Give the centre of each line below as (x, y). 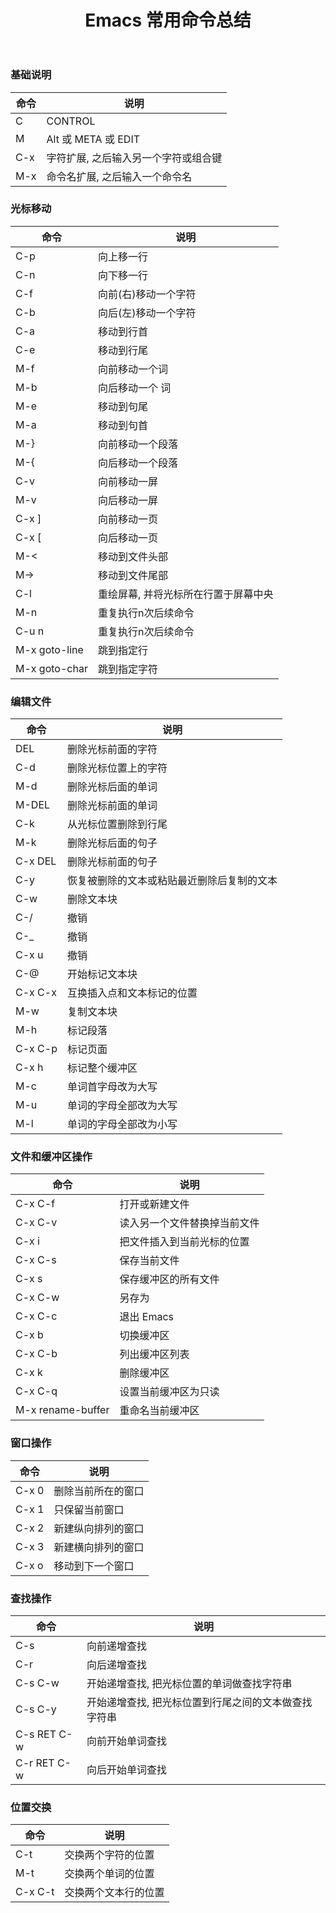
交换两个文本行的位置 (114, 1893)
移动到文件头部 (132, 556)
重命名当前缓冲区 (159, 1411)
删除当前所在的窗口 (99, 1491)
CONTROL (71, 121)
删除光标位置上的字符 (117, 768)
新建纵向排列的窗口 (99, 1528)
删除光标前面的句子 (112, 862)
